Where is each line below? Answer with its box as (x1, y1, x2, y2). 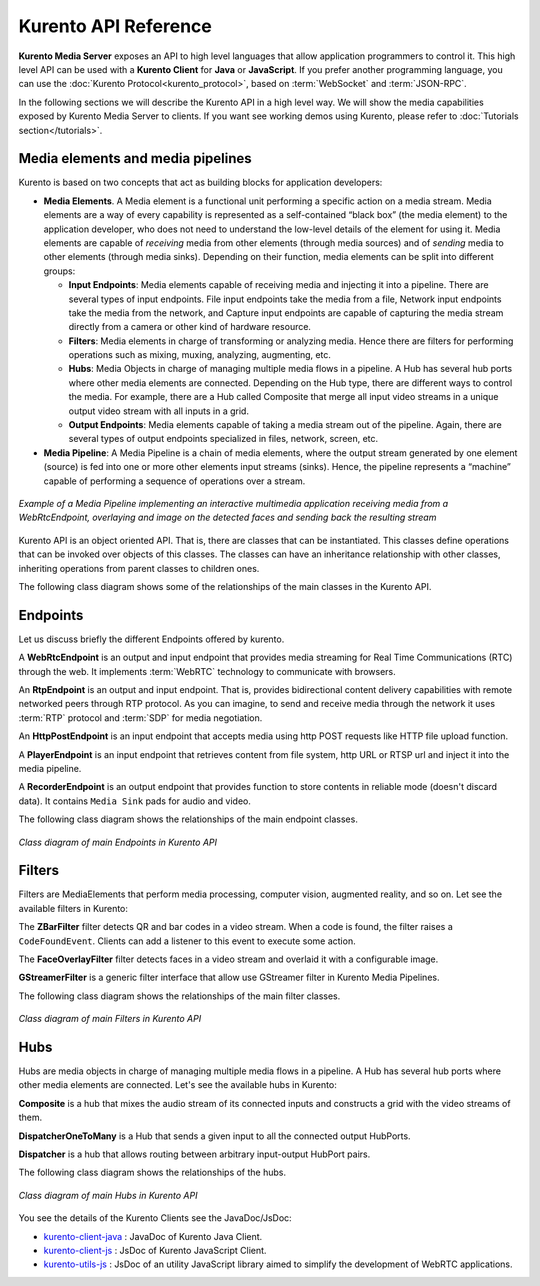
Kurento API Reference (18, 15, 212, 37)
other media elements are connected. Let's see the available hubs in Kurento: (18, 1079, 337, 1091)
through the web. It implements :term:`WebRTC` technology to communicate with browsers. (18, 665, 397, 677)
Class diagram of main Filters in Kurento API (18, 1013, 202, 1025)
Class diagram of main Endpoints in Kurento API (18, 836, 218, 848)
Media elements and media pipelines (18, 150, 252, 167)
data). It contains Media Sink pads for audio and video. (18, 795, 252, 807)
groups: (43, 265, 76, 277)
